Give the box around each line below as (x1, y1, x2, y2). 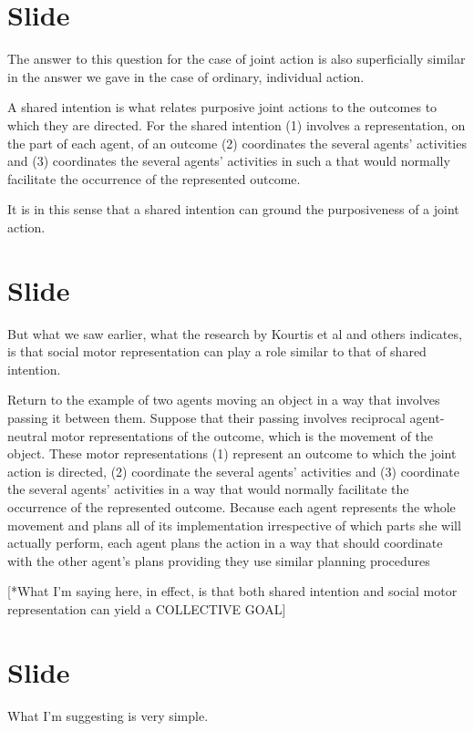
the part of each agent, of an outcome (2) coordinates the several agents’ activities (7, 133, 467, 152)
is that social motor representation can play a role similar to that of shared (7, 342, 427, 361)
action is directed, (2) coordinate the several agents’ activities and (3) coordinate (7, 461, 459, 480)
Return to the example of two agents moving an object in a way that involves (7, 390, 440, 409)
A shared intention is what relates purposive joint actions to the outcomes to (7, 98, 438, 117)
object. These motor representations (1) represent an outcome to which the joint (7, 444, 457, 463)
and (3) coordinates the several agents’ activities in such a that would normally (7, 151, 450, 170)
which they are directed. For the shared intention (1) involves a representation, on (7, 115, 466, 134)
